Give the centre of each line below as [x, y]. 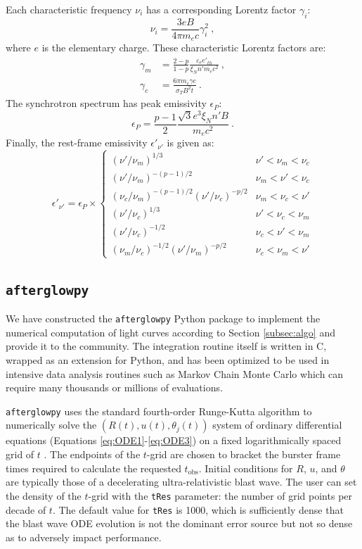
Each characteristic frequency [69, 9]
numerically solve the [51, 425]
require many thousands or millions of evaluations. [114, 387]
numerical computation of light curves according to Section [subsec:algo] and [170, 332]
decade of [26, 509]
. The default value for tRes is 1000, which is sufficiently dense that [198, 509]
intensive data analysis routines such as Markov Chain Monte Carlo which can [175, 373]
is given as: [190, 143]
